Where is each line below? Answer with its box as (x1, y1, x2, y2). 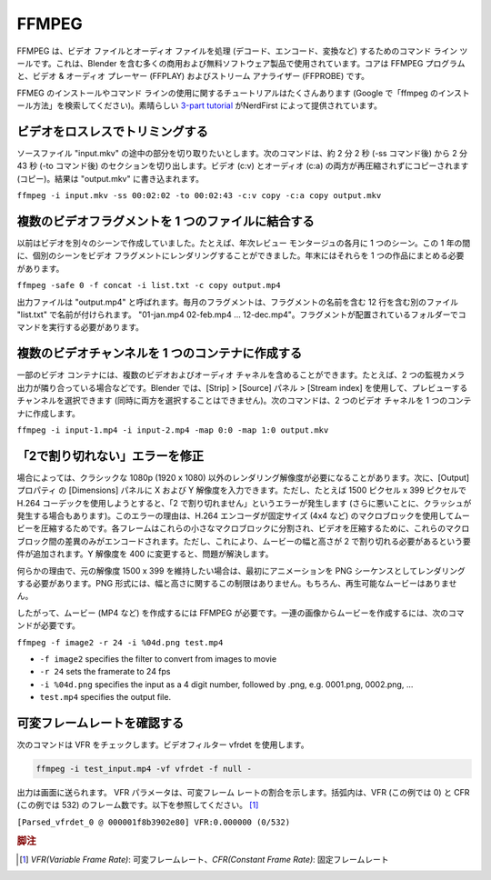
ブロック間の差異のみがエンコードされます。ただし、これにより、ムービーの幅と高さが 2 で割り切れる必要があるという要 (16, 535, 472, 546)
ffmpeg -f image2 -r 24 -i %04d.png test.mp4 (16, 637, 224, 647)
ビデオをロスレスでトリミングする (16, 124, 208, 139)
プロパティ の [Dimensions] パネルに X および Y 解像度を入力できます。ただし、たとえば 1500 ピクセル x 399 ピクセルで (16, 485, 467, 495)
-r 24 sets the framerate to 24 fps (39, 666, 172, 677)
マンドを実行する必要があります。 (16, 322, 145, 333)
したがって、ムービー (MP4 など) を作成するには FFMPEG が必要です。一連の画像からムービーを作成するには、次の (16, 607, 449, 618)
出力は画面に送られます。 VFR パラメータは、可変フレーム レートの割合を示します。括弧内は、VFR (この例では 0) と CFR (16, 786, 470, 797)
